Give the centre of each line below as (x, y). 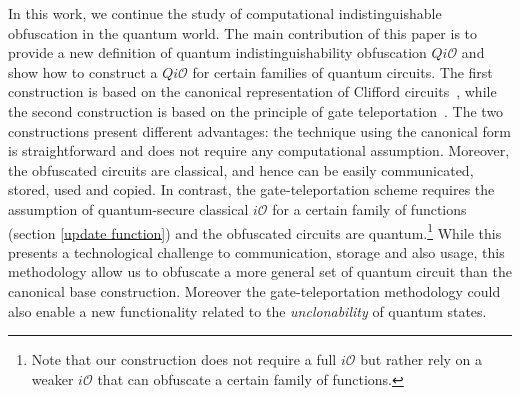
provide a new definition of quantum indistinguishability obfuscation (217, 52)
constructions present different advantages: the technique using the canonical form (259, 130)
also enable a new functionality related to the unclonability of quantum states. (247, 310)
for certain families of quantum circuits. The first (342, 71)
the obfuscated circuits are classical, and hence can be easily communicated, (241, 169)
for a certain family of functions (369, 208)
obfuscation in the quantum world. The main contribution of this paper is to (243, 32)
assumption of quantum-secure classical (128, 208)
